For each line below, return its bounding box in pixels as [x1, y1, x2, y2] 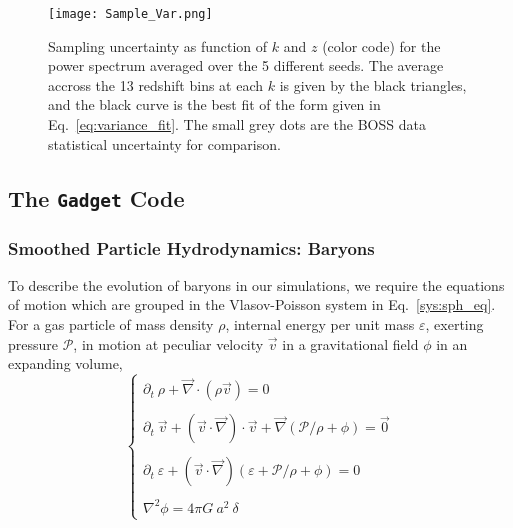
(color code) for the [322, 35, 441, 56]
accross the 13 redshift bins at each [48, 74, 264, 95]
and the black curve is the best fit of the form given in [48, 94, 381, 115]
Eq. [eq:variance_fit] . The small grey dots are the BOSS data [48, 114, 426, 135]
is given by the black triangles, [279, 74, 467, 95]
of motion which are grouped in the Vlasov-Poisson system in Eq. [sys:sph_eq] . [8, 294, 496, 315]
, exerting [425, 313, 484, 334]
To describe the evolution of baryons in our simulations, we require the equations [8, 274, 505, 295]
